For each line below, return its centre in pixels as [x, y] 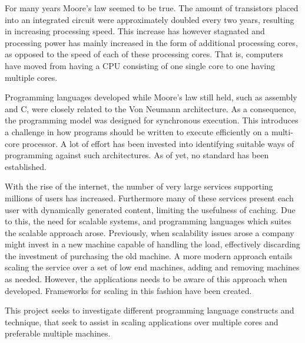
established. [26, 166]
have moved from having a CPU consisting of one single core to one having [140, 65]
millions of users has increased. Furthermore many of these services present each [149, 197]
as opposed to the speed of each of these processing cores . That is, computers [144, 54]
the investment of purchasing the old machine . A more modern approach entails [149, 255]
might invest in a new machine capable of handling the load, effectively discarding [152, 244]
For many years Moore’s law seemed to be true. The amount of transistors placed [152, 8]
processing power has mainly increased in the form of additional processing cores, [151, 42]
